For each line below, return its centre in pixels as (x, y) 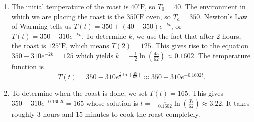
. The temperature (222, 55)
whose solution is (112, 102)
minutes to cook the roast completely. (142, 113)
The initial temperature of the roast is (70, 6)
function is (28, 66)
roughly (23, 113)
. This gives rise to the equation (200, 46)
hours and (58, 113)
